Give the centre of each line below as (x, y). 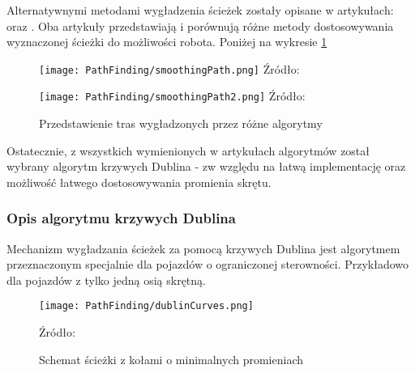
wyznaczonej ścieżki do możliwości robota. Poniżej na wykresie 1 (167, 42)
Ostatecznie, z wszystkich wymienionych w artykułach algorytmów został (188, 150)
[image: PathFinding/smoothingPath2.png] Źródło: (172, 96)
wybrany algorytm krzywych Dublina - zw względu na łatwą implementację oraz (206, 166)
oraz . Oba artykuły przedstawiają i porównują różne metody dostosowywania (200, 25)
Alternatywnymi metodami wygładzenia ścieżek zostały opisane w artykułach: (200, 10)
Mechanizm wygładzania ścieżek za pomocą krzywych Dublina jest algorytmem (203, 248)
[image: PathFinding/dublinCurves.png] (146, 306)
